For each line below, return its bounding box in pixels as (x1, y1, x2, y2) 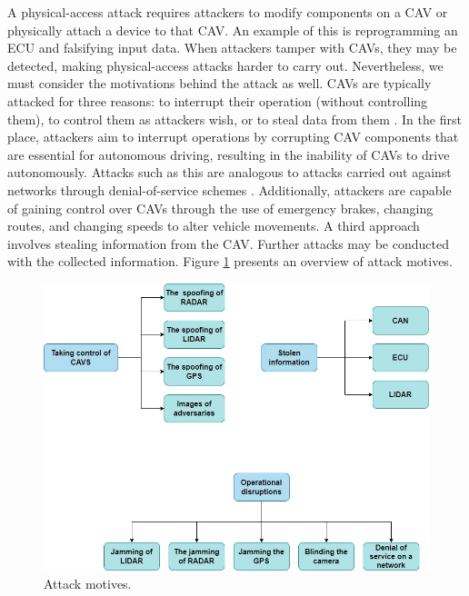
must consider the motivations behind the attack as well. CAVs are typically (7, 74, 432, 93)
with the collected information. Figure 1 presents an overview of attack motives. (7, 252, 453, 271)
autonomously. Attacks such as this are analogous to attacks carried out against (7, 163, 452, 182)
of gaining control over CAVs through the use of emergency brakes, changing (7, 198, 434, 217)
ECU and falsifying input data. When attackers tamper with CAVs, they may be (7, 38, 457, 57)
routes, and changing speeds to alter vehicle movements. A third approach (7, 216, 420, 235)
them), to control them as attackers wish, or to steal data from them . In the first (7, 109, 462, 128)
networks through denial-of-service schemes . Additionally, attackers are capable (7, 180, 452, 199)
